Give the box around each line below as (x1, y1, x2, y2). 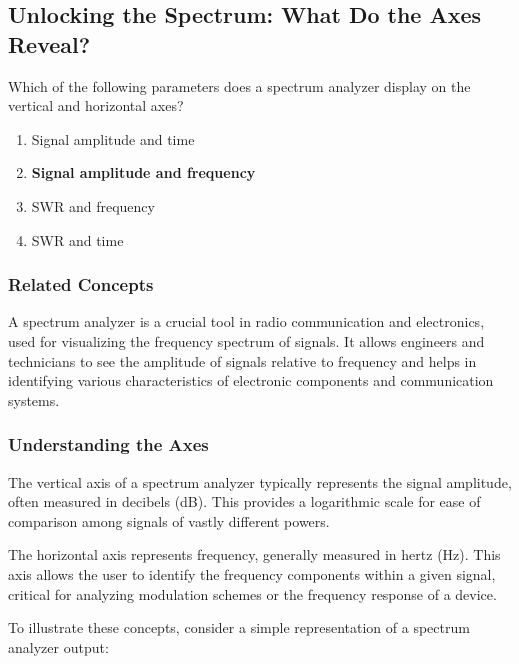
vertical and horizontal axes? (8, 95, 184, 116)
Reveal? (8, 28, 91, 59)
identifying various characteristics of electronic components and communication (8, 370, 494, 391)
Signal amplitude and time (31, 128, 195, 149)
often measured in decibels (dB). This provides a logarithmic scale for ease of (8, 491, 481, 512)
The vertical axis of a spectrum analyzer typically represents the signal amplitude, (8, 471, 512, 492)
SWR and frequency (31, 195, 155, 216)
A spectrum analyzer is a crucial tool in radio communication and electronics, (8, 311, 485, 332)
